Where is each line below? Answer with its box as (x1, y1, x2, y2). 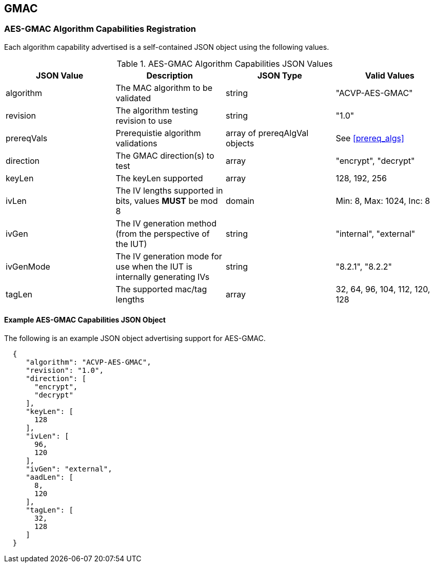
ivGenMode (6, 261, 50, 272)
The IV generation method (115, 218, 216, 229)
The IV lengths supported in (115, 185, 223, 196)
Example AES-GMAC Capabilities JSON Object (4, 315, 166, 325)
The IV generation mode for (115, 251, 222, 261)
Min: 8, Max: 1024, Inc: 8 (336, 195, 430, 206)
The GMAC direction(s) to (115, 150, 214, 161)
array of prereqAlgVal (226, 127, 309, 138)
